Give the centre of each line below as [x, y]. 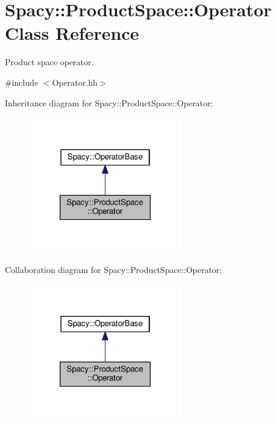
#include [22, 82]
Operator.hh [75, 82]
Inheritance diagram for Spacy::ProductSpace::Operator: [109, 102]
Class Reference [72, 33]
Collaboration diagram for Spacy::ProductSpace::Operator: [114, 269]
